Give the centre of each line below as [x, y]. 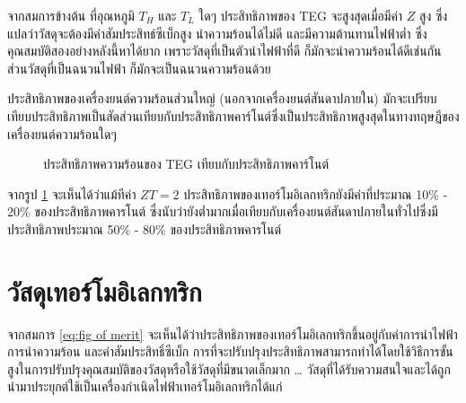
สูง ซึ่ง [434, 15]
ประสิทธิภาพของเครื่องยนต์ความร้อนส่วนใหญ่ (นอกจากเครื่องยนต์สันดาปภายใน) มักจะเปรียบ [222, 98]
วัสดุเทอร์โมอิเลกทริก [105, 290]
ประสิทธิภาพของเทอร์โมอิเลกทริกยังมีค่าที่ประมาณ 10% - [316, 193]
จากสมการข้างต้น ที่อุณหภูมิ [71, 15]
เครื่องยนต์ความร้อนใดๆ [62, 133]
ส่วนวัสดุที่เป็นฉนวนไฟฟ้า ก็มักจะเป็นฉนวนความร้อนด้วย [139, 68]
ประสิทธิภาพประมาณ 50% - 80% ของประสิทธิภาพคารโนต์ [145, 228]
